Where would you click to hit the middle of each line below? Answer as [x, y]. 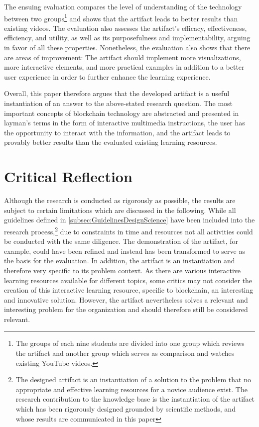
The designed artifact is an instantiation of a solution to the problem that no [133, 379]
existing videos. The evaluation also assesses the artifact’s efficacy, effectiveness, [126, 28]
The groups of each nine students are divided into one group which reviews [130, 343]
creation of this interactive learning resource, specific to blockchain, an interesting [129, 290]
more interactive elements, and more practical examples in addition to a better [124, 67]
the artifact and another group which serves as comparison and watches [125, 353]
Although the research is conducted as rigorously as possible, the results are [120, 200]
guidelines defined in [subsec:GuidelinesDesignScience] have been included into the [129, 220]
